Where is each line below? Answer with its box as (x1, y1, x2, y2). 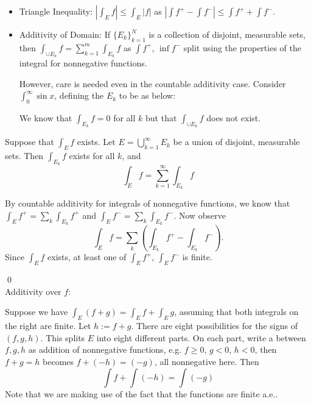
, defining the (54, 89, 104, 102)
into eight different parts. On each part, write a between (96, 331, 306, 344)
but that (145, 111, 177, 124)
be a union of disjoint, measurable (173, 135, 300, 148)
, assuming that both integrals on (174, 305, 299, 318)
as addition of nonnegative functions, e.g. (28, 343, 182, 356)
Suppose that (5, 135, 54, 148)
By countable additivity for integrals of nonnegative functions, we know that (5, 197, 290, 210)
